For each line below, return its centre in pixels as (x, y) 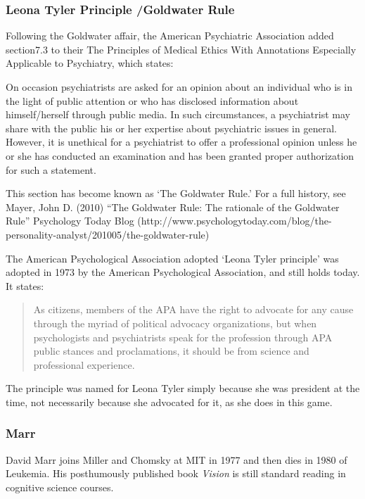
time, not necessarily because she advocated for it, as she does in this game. (169, 402)
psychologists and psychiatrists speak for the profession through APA (183, 337)
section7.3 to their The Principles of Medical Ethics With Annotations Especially (181, 49)
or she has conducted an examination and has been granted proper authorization (180, 155)
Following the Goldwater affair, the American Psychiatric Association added (170, 36)
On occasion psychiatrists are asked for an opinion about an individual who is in (179, 87)
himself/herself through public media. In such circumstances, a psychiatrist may (178, 114)
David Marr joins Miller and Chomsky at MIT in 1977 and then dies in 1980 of (177, 459)
